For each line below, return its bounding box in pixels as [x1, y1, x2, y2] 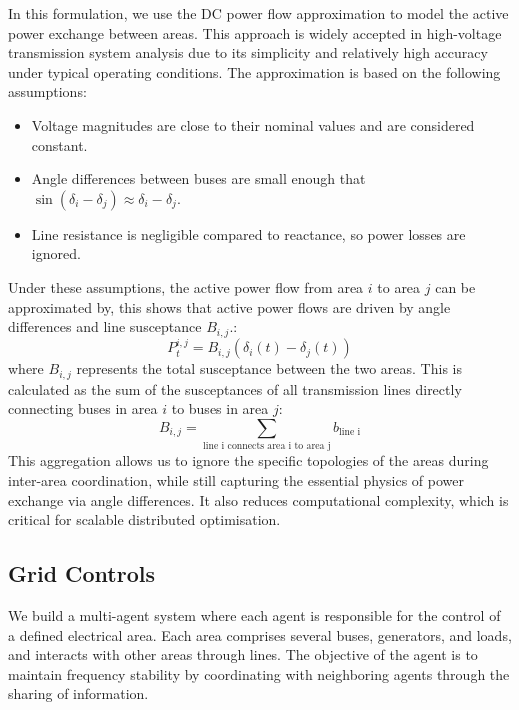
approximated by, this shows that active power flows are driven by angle [8, 296, 451, 317]
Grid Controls [8, 558, 156, 589]
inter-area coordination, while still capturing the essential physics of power [8, 469, 464, 490]
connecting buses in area [8, 398, 158, 419]
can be [435, 276, 476, 297]
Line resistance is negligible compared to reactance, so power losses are [31, 223, 466, 244]
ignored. [31, 243, 81, 264]
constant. [31, 134, 88, 155]
